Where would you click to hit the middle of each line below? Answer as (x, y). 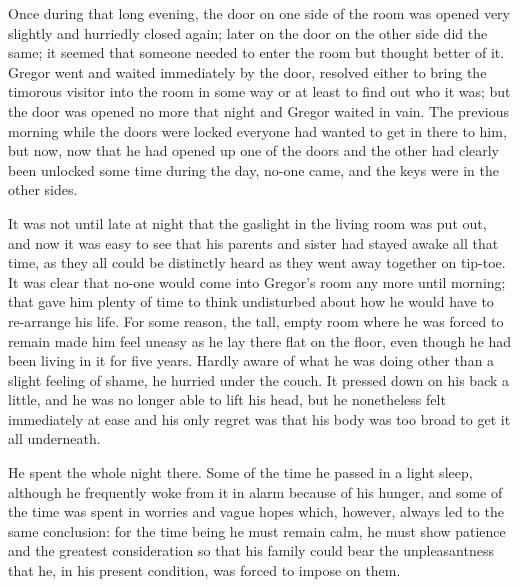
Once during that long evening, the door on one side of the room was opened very (259, 13)
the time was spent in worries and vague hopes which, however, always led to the (256, 511)
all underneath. (54, 438)
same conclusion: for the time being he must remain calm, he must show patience (257, 530)
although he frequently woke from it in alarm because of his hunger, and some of (255, 491)
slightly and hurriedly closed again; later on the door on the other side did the (248, 32)
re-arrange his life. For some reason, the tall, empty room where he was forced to (256, 320)
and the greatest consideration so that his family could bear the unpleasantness (251, 550)
